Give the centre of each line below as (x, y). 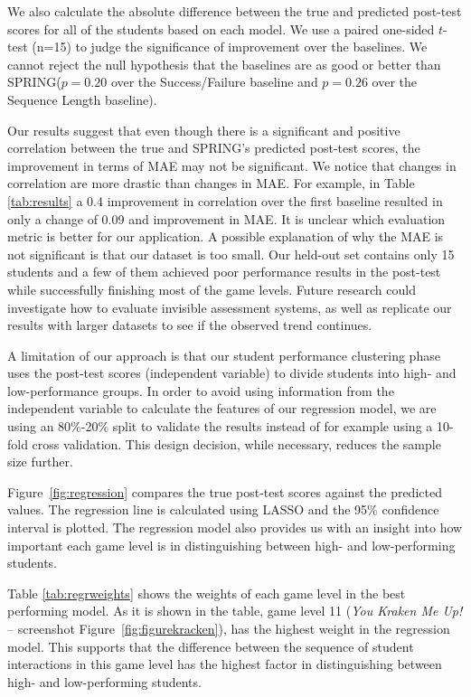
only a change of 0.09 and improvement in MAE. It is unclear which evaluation (226, 218)
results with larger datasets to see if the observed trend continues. (190, 325)
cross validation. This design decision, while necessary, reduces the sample (236, 443)
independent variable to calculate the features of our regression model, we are (222, 408)
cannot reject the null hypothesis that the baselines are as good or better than (224, 64)
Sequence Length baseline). (82, 99)
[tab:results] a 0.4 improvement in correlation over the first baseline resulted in (225, 200)
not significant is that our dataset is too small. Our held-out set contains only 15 (231, 254)
